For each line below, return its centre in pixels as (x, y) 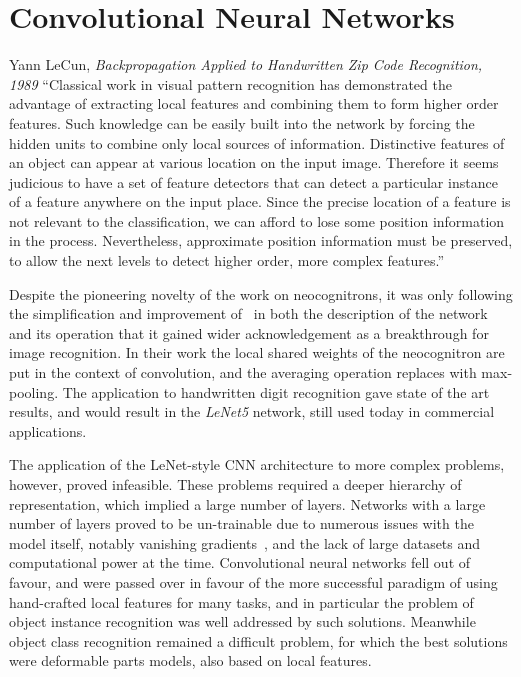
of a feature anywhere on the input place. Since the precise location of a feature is (260, 201)
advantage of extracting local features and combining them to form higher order (254, 103)
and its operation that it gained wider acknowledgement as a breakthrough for (249, 332)
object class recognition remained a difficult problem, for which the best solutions (258, 640)
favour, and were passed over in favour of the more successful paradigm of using (253, 581)
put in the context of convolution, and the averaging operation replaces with (243, 372)
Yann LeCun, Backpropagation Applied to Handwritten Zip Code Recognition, (246, 64)
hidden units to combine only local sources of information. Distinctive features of (257, 142)
